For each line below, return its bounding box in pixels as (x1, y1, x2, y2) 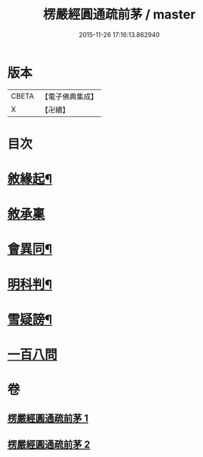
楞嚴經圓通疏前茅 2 (7, 438, 91, 451)
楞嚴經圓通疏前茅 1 (7, 412, 89, 424)
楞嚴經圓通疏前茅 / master (43, 6, 196, 23)
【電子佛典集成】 (40, 92, 98, 101)
